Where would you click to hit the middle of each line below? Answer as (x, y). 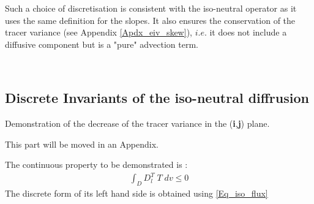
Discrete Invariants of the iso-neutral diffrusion (157, 98)
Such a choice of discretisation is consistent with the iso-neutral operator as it (151, 8)
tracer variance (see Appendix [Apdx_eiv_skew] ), (99, 32)
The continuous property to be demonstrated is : (96, 164)
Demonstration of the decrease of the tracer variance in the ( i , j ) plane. (137, 123)
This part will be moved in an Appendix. (82, 144)
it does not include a (248, 32)
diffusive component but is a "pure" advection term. (102, 44)
